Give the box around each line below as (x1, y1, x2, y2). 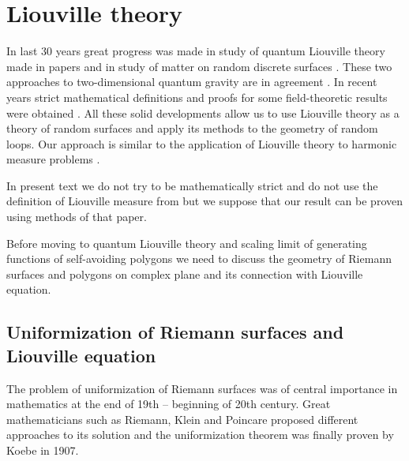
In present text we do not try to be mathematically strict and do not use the (6, 177, 378, 193)
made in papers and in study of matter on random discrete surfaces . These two (6, 58, 392, 74)
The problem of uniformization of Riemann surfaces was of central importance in (6, 380, 398, 396)
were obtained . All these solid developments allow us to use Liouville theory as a (6, 104, 400, 121)
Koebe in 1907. (6, 442, 79, 458)
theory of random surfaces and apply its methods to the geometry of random (6, 120, 378, 137)
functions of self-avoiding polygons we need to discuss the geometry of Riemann (6, 250, 392, 267)
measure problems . (6, 151, 100, 167)
